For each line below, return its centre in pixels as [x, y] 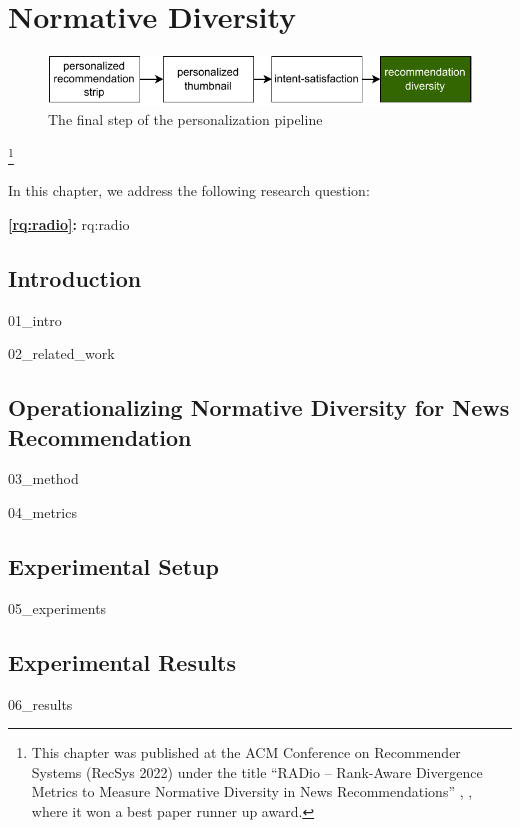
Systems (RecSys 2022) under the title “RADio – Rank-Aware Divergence [257, 771]
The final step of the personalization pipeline [185, 119]
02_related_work [61, 353]
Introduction [75, 277]
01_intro [35, 319]
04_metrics [42, 511]
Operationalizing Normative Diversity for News [259, 407]
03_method [43, 478]
